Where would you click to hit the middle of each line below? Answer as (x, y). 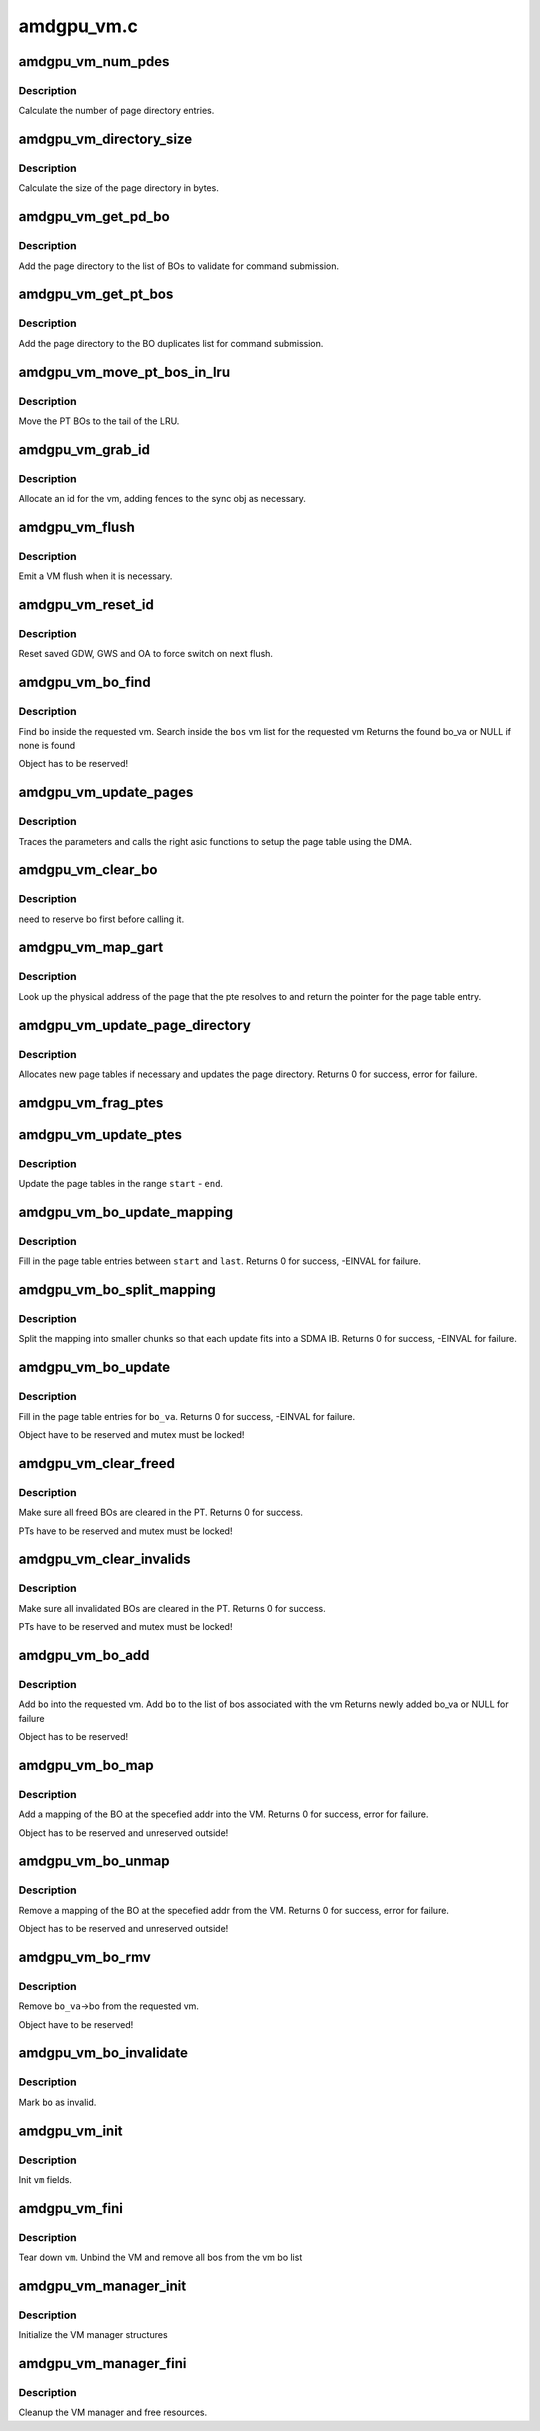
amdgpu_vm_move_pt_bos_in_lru (124, 371)
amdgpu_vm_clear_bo (88, 870)
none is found (47, 745)
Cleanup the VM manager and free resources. (113, 2412)
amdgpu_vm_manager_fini (102, 2363)
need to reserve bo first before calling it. (101, 919)
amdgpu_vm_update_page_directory (135, 1025)
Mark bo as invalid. (57, 2102)
